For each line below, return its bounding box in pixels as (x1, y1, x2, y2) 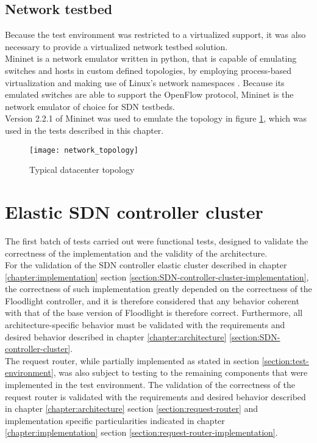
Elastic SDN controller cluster (5, 199, 263, 224)
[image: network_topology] (29, 145, 138, 155)
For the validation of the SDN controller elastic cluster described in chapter (5, 258, 287, 271)
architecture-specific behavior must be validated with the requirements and (5, 318, 285, 331)
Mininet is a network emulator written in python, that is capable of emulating (5, 52, 297, 65)
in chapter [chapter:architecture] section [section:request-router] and (5, 402, 258, 415)
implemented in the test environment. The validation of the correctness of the (5, 378, 295, 391)
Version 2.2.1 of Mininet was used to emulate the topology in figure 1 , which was (5, 112, 307, 125)
